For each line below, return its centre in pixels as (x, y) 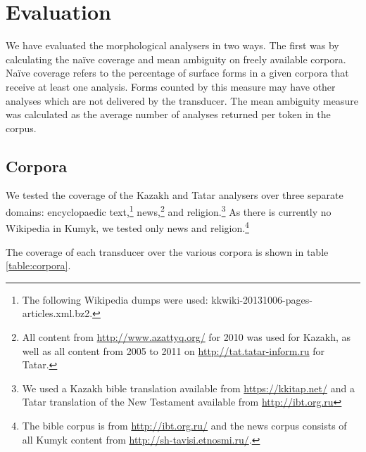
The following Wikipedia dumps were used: (115, 299)
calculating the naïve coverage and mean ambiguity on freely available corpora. (176, 59)
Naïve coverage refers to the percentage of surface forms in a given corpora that (177, 73)
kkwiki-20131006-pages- (262, 299)
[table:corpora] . (38, 265)
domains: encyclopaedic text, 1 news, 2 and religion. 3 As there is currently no (169, 211)
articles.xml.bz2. (57, 313)
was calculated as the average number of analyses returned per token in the (168, 114)
